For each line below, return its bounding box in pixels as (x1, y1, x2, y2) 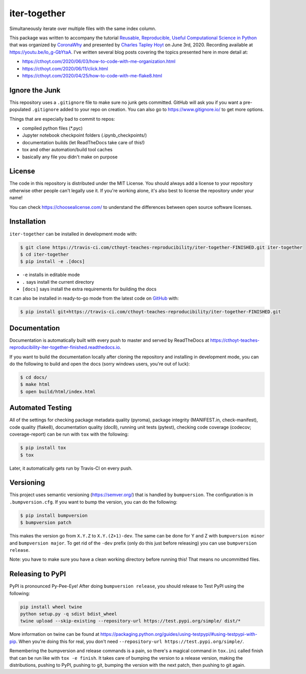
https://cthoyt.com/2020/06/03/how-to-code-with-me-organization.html (22, 59, 176, 65)
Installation (9, 217, 46, 226)
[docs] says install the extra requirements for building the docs (22, 286, 157, 292)
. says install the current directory (22, 279, 94, 285)
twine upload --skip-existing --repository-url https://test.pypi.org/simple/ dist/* (20, 618, 241, 624)
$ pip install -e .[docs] (20, 259, 85, 264)
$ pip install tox (20, 445, 66, 451)
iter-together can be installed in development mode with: (9, 231, 137, 237)
